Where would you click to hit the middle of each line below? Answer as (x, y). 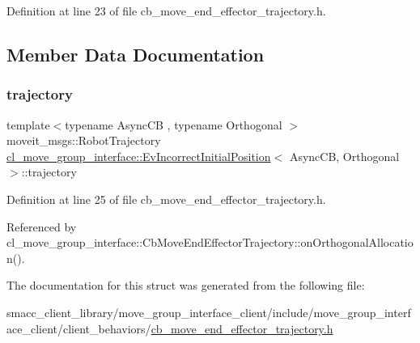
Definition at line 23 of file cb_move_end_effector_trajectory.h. (166, 11)
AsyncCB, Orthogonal (344, 156)
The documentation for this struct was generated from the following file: (186, 285)
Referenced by (42, 226)
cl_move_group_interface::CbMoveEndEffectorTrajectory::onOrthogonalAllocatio (210, 242)
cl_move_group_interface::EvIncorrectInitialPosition (139, 156)
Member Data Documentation (136, 54)
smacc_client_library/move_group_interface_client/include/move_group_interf (209, 312)
